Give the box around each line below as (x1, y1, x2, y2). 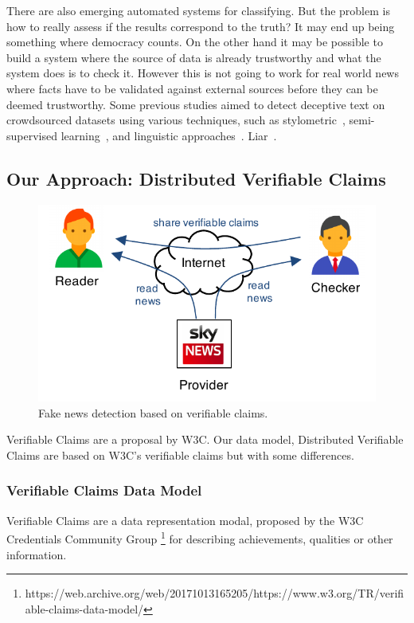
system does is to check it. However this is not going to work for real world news (6, 65, 399, 81)
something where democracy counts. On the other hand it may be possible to (6, 33, 383, 50)
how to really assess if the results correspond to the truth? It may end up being (6, 18, 395, 34)
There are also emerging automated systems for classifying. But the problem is (6, 2, 390, 18)
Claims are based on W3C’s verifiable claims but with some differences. (6, 446, 354, 463)
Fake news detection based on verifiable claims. (38, 404, 268, 421)
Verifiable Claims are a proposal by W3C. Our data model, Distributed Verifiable (6, 431, 404, 448)
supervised (6, 127, 57, 143)
